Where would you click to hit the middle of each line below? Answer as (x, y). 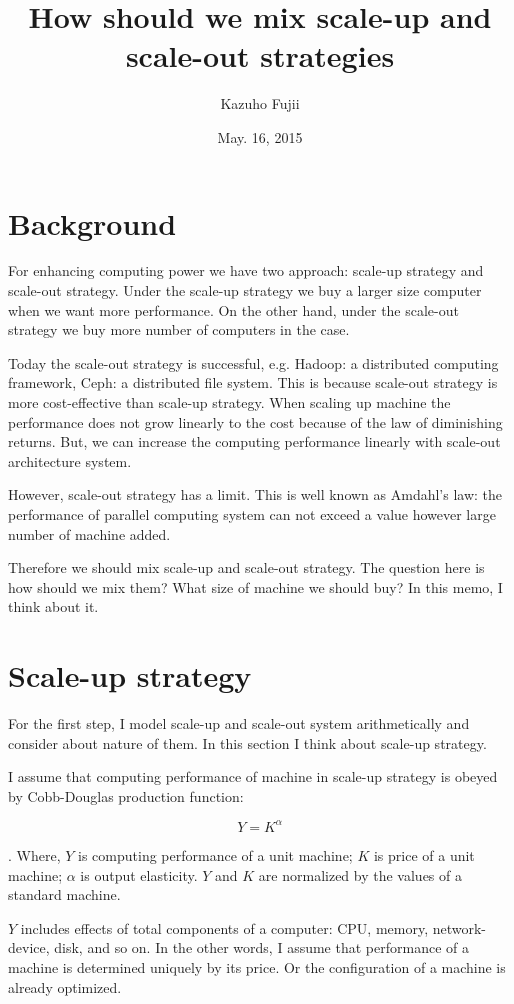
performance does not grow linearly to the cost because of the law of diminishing (255, 421)
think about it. (53, 606)
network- (459, 927)
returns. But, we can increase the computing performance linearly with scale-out (254, 441)
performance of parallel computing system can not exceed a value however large (252, 513)
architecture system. (70, 460)
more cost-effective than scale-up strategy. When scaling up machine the (229, 402)
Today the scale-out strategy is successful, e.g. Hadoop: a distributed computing (253, 362)
